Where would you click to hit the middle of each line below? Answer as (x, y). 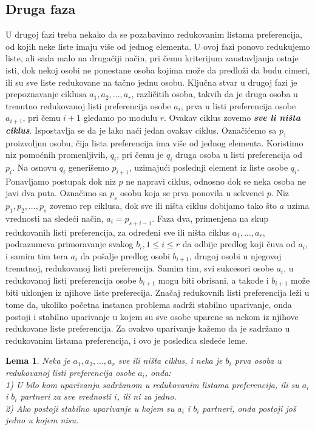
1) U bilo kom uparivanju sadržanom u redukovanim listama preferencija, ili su (152, 384)
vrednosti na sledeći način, (55, 218)
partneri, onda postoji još (249, 408)
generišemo (89, 167)
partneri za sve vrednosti (66, 396)
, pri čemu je (140, 155)
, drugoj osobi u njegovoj (235, 255)
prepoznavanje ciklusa (46, 94)
